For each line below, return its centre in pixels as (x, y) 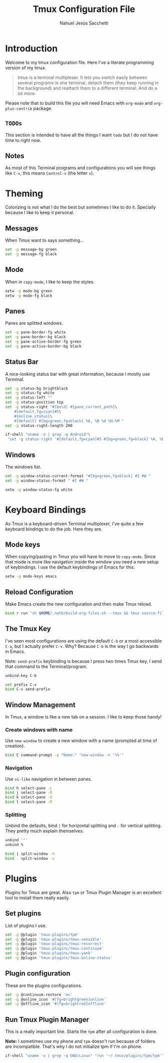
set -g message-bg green (31, 249)
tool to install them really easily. (37, 897)
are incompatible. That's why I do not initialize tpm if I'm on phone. (74, 1046)
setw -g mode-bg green (29, 291)
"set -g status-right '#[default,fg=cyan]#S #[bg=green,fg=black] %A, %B (86, 439)
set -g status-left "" (29, 398)
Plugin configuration (38, 973)
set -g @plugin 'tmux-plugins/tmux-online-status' (59, 958)
